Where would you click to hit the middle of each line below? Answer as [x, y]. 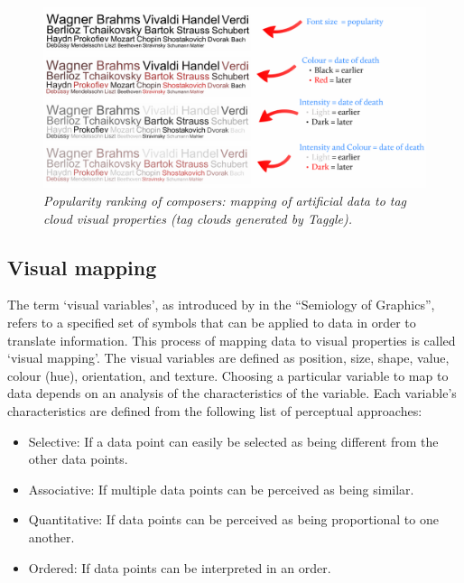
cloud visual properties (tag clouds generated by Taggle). [198, 218]
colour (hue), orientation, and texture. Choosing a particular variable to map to [228, 375]
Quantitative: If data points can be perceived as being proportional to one [233, 519]
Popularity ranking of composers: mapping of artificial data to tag [225, 200]
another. [51, 537]
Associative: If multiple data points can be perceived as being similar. [221, 489]
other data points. [78, 459]
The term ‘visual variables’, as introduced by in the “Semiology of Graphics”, [221, 305]
